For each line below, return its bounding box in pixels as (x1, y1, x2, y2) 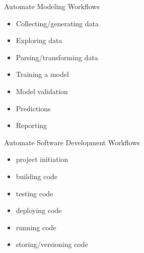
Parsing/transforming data (16, 52, 98, 62)
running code (16, 222, 56, 232)
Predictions (16, 103, 51, 113)
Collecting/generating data (16, 18, 99, 28)
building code (16, 171, 57, 181)
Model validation (16, 86, 68, 96)
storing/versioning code (16, 239, 88, 249)
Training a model (16, 69, 69, 79)
